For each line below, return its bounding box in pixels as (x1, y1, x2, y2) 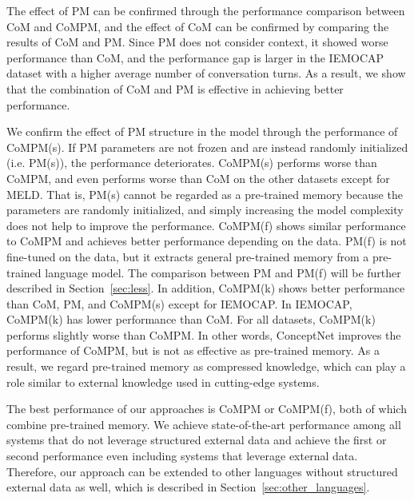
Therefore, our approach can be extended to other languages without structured (6, 463, 398, 479)
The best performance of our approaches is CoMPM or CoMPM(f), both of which (6, 400, 407, 417)
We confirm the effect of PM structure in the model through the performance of (6, 123, 398, 140)
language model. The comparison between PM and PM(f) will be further (45, 264, 401, 280)
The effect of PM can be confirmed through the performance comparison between (6, 2, 405, 18)
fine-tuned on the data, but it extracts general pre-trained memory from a (6, 248, 369, 264)
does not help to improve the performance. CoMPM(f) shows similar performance (6, 217, 406, 233)
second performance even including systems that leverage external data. (6, 447, 358, 464)
